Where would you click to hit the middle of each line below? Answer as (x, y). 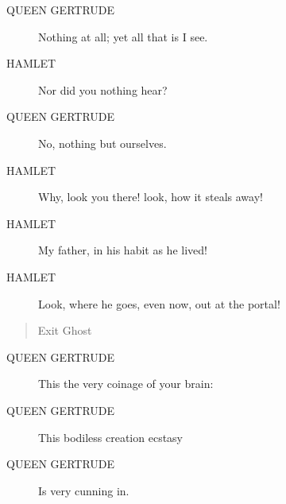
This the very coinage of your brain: (126, 384)
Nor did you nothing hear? (103, 89)
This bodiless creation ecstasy (111, 437)
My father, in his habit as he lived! (123, 250)
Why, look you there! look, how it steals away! (151, 197)
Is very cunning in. (84, 490)
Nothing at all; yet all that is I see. (123, 36)
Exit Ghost (65, 330)
